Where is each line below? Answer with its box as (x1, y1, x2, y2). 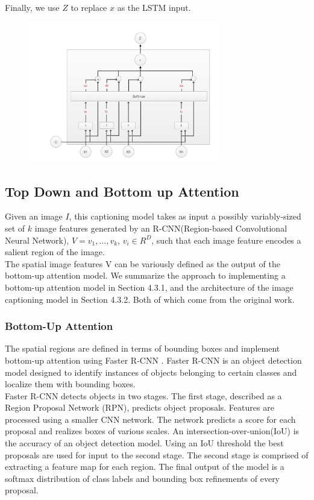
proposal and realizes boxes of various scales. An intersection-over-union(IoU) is (5, 425, 300, 437)
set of (5, 221, 25, 234)
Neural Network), (5, 233, 69, 246)
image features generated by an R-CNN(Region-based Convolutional (34, 221, 287, 234)
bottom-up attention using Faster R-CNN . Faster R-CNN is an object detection (5, 353, 302, 366)
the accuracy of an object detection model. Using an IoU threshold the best (5, 437, 284, 449)
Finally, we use (5, 1, 60, 13)
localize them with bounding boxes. (5, 378, 136, 390)
